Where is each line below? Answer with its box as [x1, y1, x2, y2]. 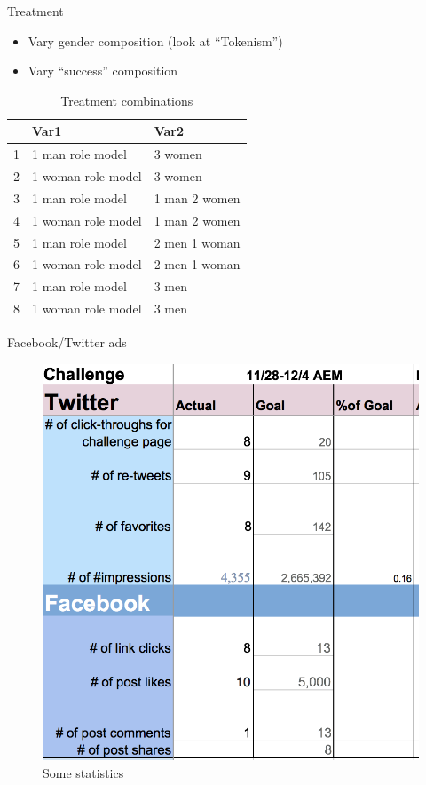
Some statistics [43, 763, 124, 781]
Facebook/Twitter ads [7, 333, 127, 352]
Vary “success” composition [28, 61, 178, 80]
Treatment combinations [60, 91, 193, 109]
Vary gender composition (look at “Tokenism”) [28, 31, 283, 50]
